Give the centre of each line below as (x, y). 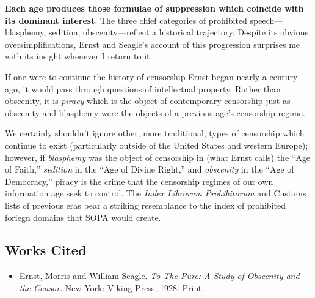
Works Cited (46, 250)
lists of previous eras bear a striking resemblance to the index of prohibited (145, 205)
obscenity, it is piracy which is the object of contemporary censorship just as (148, 101)
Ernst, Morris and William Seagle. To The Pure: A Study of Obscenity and (159, 276)
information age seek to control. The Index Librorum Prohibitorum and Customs (156, 193)
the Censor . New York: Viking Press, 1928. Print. (112, 287)
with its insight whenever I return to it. (79, 56)
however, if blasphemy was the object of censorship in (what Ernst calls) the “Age (158, 157)
